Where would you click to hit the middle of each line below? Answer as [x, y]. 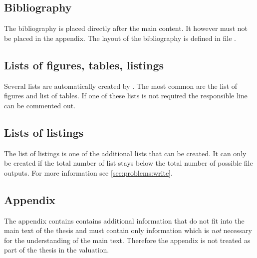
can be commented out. [40, 105]
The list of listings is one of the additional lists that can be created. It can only [125, 153]
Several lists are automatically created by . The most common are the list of [121, 86]
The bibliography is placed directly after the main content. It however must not [126, 28]
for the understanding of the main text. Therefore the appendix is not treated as [127, 240]
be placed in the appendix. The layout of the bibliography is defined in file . [120, 38]
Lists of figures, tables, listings [84, 65]
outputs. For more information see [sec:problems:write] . [88, 172]
